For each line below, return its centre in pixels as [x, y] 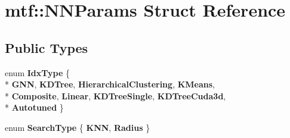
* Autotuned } [34, 107]
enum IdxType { [37, 72]
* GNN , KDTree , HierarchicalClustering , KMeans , [110, 84]
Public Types [47, 47]
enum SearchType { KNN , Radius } [78, 127]
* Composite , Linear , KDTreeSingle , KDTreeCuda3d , [115, 95]
